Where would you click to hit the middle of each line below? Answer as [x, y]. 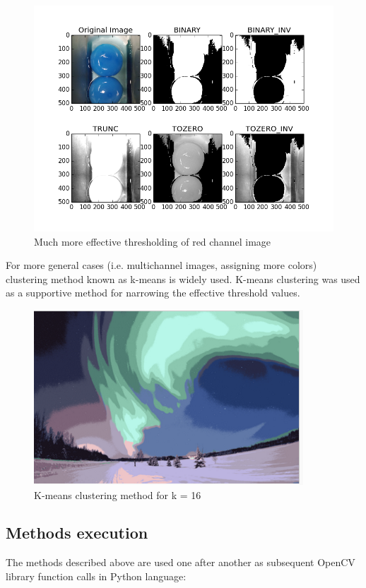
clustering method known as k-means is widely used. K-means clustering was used [183, 278]
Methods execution [77, 533]
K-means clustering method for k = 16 [118, 494]
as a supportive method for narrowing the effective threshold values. [153, 293]
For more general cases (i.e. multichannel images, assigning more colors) [161, 265]
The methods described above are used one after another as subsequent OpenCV [181, 562]
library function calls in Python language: [96, 576]
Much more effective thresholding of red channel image [153, 241]
